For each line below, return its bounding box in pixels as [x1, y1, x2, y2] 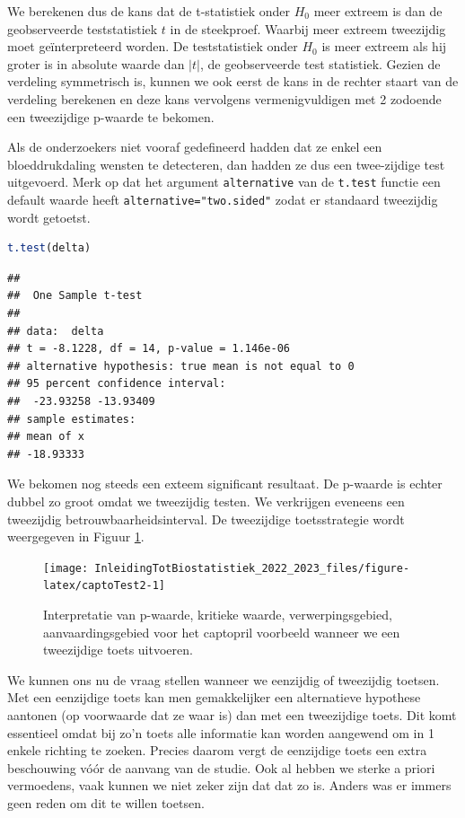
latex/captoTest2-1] [43, 579, 166, 593]
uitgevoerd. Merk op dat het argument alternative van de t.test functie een [7, 172, 441, 191]
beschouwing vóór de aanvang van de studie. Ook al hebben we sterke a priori [7, 758, 435, 777]
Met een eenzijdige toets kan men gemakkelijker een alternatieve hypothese [7, 688, 421, 707]
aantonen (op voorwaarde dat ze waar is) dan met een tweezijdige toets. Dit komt [7, 706, 457, 725]
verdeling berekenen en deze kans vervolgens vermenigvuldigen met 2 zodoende [7, 89, 442, 108]
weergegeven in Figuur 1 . [7, 527, 145, 546]
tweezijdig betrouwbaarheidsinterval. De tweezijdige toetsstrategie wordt [7, 509, 405, 528]
